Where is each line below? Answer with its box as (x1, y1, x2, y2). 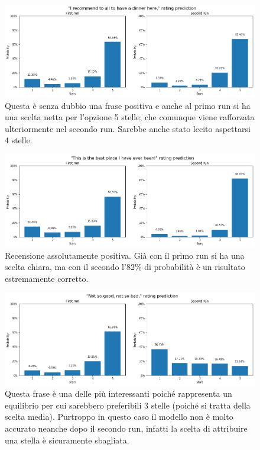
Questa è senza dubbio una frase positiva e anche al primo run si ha (5, 99, 251, 111)
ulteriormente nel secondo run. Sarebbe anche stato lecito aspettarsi (5, 122, 251, 134)
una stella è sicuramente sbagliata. (5, 433, 129, 446)
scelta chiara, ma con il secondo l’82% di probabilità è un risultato (5, 261, 245, 273)
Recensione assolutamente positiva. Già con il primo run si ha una (5, 249, 245, 261)
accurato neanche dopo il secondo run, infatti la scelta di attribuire (5, 422, 248, 434)
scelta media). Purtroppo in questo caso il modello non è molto (5, 410, 233, 423)
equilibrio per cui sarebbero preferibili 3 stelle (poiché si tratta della (5, 398, 251, 411)
